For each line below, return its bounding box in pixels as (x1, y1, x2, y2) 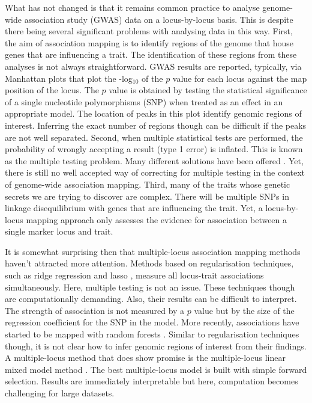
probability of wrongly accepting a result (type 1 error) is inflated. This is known (5, 143, 303, 155)
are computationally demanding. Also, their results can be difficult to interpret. (5, 292, 297, 305)
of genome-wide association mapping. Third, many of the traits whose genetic (5, 177, 290, 190)
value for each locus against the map (172, 72, 307, 84)
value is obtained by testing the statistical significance (109, 84, 307, 96)
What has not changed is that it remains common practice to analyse (5, 1, 260, 13)
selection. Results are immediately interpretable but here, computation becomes (5, 375, 298, 387)
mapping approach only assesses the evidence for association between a (26, 213, 287, 226)
